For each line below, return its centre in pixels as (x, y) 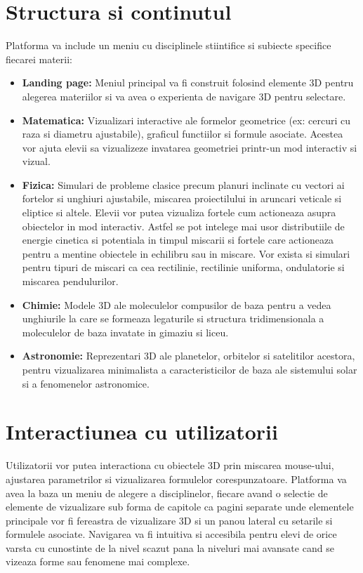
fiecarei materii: (39, 59)
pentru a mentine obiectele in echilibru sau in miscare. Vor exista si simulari (186, 253)
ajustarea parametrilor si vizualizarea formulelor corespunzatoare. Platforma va (176, 479)
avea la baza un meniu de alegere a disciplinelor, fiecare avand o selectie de (167, 493)
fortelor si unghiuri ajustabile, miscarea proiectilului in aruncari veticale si (182, 198)
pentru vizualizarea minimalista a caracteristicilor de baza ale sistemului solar (190, 369)
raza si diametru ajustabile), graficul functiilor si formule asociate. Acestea (183, 134)
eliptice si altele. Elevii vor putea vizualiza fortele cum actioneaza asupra (179, 212)
